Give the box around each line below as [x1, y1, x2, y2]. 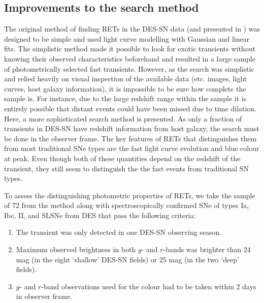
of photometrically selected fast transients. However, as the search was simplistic [4, 63, 254, 74]
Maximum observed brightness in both [16, 244, 136, 255]
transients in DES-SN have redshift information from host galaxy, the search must [4, 123, 259, 134]
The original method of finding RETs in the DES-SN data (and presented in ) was [4, 23, 260, 34]
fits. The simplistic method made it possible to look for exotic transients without [4, 43, 255, 54]
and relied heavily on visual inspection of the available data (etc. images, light [4, 73, 247, 84]
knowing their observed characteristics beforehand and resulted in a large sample [4, 53, 255, 64]
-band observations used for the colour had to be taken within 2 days [41, 281, 256, 291]
